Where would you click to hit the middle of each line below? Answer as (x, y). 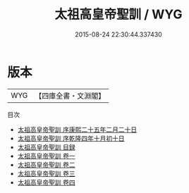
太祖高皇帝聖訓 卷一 (46, 156)
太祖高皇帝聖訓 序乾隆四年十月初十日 (71, 138)
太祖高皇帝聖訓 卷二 (46, 164)
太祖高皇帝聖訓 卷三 (46, 173)
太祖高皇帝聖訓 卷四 (46, 182)
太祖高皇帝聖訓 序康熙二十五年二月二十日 (77, 129)
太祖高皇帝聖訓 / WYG (118, 14)
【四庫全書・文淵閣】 (70, 96)
